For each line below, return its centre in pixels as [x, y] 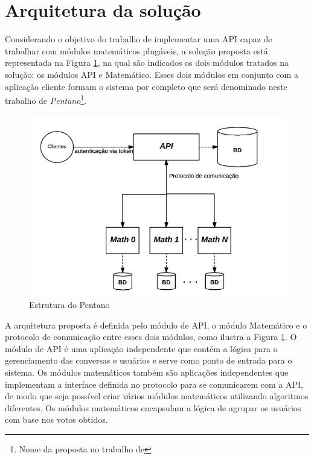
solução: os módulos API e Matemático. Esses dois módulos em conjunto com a [152, 74]
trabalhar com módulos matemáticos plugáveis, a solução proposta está [136, 50]
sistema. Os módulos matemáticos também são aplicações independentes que [147, 372]
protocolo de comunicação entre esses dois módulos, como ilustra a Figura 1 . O [151, 337]
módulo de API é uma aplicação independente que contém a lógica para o [141, 348]
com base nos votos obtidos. [56, 419]
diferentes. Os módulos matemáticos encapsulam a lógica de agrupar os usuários [153, 407]
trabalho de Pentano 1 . [46, 99]
